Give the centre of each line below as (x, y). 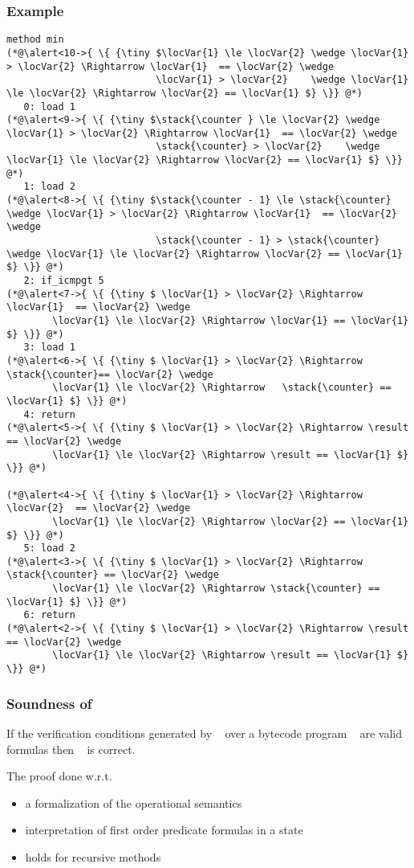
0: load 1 (49, 106)
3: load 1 (49, 348)
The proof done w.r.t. (59, 776)
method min (35, 40)
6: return (49, 615)
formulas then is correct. (71, 749)
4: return (49, 414)
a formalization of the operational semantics (134, 802)
